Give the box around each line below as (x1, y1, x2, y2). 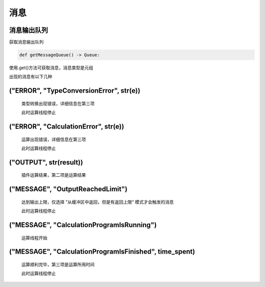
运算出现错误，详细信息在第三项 (21, 136, 86, 142)
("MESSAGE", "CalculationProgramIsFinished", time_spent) (9, 248, 195, 256)
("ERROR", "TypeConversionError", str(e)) (9, 86, 141, 95)
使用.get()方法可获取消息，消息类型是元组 (9, 65, 93, 71)
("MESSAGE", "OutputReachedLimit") (9, 185, 128, 193)
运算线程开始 (21, 235, 48, 240)
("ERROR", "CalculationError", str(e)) (9, 123, 125, 131)
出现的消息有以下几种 (9, 74, 53, 79)
